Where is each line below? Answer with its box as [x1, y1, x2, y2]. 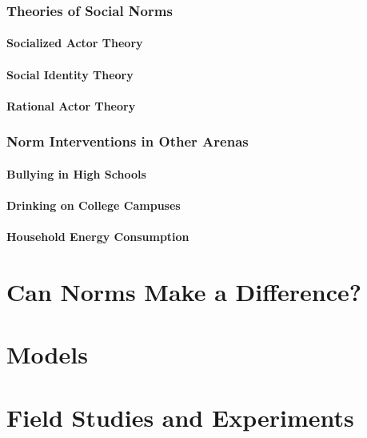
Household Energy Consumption [6, 228, 189, 245]
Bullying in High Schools [6, 165, 146, 182]
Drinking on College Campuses [6, 197, 181, 214]
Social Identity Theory [6, 66, 134, 82]
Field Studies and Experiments [6, 400, 354, 433]
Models [6, 338, 88, 371]
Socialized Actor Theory [6, 34, 143, 51]
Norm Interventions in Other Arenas [6, 131, 249, 151]
